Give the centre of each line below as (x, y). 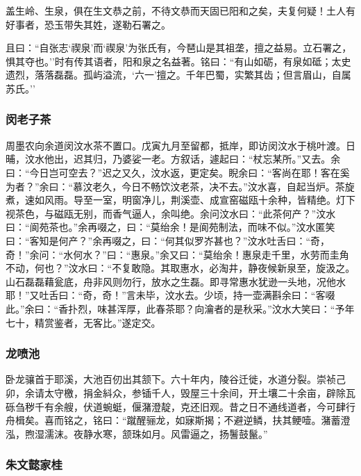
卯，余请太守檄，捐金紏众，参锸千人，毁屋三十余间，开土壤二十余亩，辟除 (176, 392)
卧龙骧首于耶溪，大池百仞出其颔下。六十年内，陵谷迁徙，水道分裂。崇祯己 (176, 379)
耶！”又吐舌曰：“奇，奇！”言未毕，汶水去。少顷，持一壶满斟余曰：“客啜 (170, 295)
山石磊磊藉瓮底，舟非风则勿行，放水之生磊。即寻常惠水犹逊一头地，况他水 (176, 281)
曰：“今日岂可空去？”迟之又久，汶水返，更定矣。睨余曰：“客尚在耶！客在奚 (178, 172)
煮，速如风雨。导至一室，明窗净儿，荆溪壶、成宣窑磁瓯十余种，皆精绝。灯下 (180, 200)
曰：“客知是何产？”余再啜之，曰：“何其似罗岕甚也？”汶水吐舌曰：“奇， (168, 240)
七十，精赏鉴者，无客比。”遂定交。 (83, 322)
